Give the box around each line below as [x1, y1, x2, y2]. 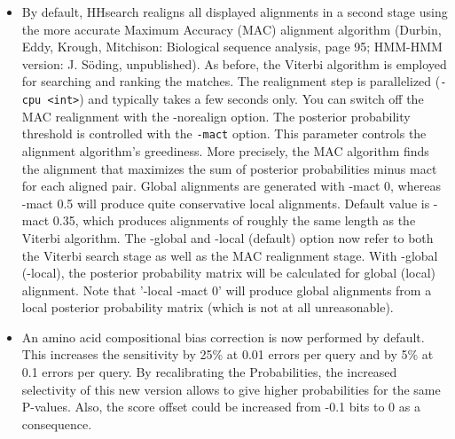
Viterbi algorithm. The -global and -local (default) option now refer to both [21, 228, 434, 247]
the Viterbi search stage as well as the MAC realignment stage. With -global [21, 246, 438, 264]
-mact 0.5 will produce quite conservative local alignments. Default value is [21, 193, 430, 212]
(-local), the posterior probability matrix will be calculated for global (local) [21, 263, 436, 282]
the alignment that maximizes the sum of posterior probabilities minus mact [21, 159, 437, 177]
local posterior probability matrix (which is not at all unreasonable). [21, 298, 394, 317]
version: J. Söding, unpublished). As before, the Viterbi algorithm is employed [21, 54, 447, 73]
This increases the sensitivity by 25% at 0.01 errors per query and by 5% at [21, 345, 434, 364]
